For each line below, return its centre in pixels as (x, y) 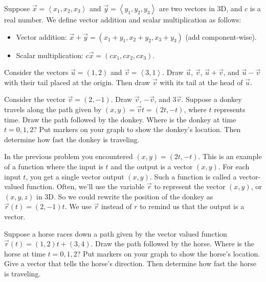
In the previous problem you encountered (69, 156)
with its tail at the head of (201, 82)
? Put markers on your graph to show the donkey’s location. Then (137, 129)
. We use (78, 206)
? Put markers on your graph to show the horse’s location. (169, 253)
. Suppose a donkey (212, 99)
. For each (234, 166)
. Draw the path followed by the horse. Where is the (172, 243)
